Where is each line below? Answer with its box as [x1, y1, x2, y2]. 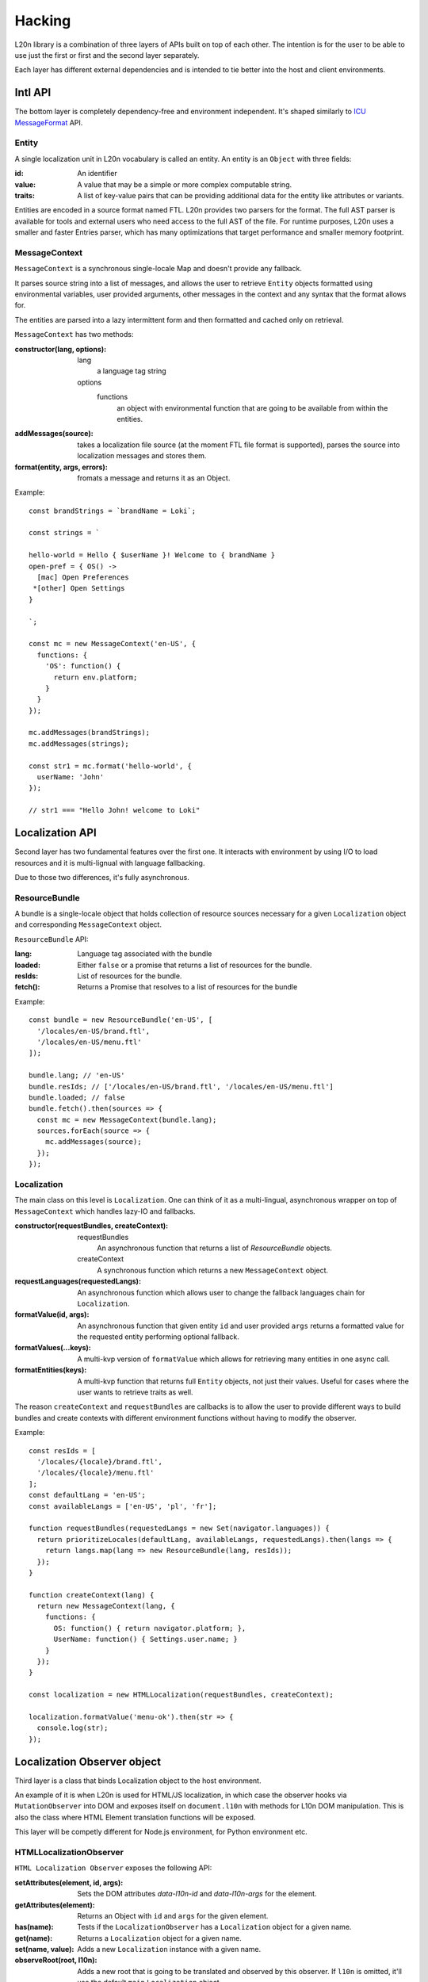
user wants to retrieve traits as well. [77, 1387, 193, 1397]
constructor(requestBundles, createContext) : [14, 1221, 169, 1230]
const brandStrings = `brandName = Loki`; [29, 506, 197, 515]
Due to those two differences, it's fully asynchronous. [14, 872, 189, 882]
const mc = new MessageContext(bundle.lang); [36, 1115, 217, 1124]
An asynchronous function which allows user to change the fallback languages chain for [77, 1288, 365, 1297]
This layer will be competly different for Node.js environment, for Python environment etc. [14, 1827, 308, 1837]
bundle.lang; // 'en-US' [29, 1071, 125, 1080]
